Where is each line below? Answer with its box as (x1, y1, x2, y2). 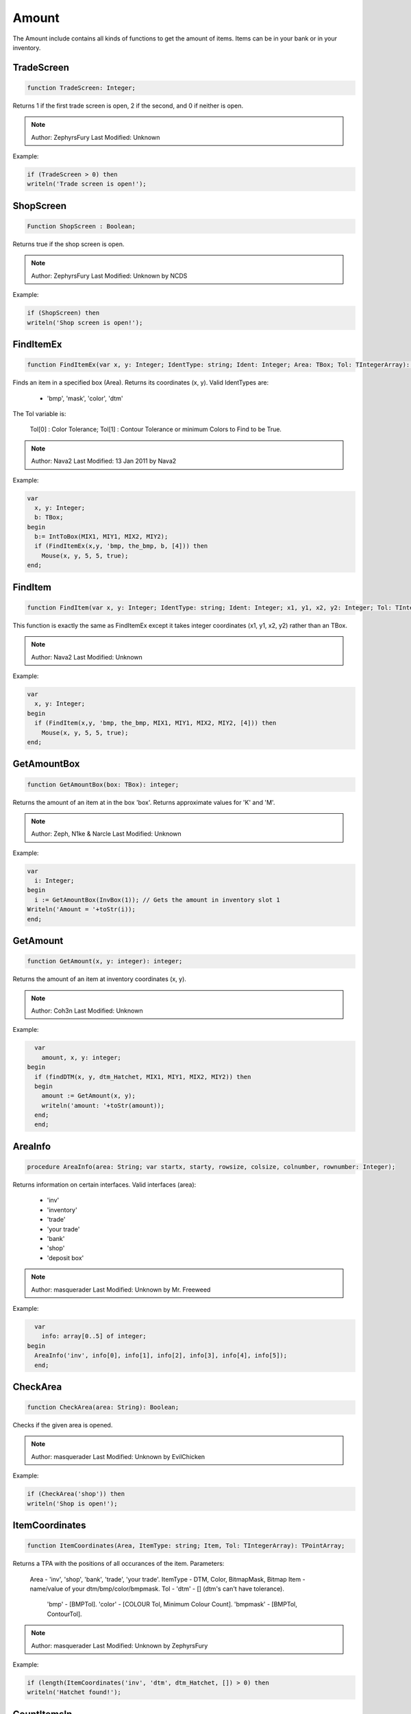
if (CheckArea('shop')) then (27, 1490, 125, 1498)
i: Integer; (34, 877, 75, 884)
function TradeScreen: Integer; (27, 84, 136, 92)
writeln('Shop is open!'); (27, 1499, 118, 1508)
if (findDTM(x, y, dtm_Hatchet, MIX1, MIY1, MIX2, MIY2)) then (34, 1073, 251, 1081)
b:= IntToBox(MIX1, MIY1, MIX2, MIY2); (34, 533, 169, 541)
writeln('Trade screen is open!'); (27, 180, 147, 188)
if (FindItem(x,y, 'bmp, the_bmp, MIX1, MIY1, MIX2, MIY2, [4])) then (34, 719, 277, 727)
